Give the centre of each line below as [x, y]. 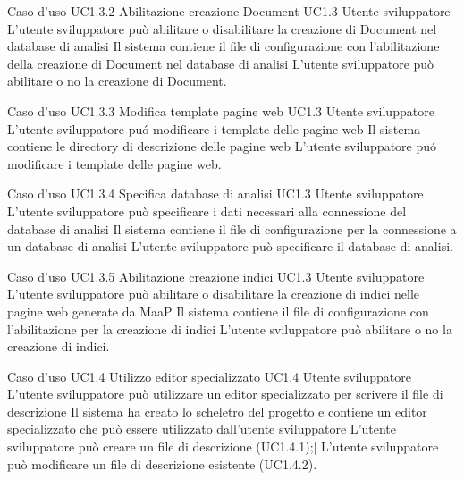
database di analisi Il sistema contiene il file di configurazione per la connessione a [232, 228]
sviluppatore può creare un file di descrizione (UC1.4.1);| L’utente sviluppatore [223, 446]
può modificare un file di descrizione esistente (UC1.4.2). [162, 463]
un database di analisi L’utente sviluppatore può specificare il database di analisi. [230, 246]
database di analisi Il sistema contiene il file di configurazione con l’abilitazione [224, 46]
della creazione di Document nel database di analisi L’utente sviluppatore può [221, 63]
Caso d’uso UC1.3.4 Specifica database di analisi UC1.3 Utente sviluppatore [215, 194]
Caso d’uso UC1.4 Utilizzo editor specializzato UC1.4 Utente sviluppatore [209, 376]
